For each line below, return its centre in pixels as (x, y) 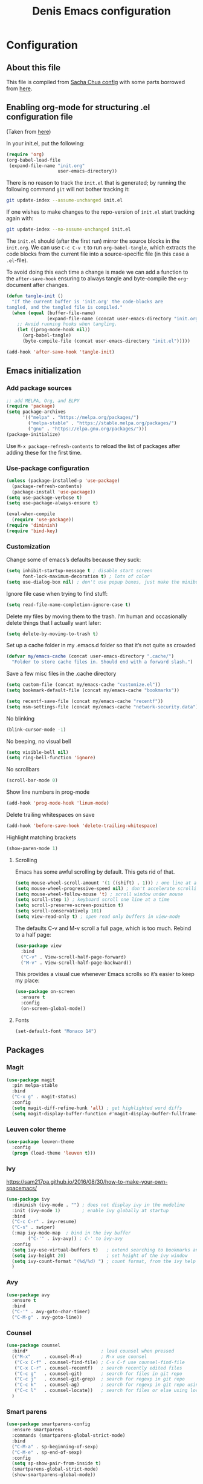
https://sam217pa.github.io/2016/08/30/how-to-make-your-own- (87, 1181)
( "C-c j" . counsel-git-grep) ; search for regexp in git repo (100, 1379)
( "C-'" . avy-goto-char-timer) (51, 1312)
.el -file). (17, 260)
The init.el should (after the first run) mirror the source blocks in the (93, 241)
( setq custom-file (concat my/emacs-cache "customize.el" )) (84, 685)
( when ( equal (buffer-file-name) (54, 313)
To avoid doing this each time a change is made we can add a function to (97, 272)
